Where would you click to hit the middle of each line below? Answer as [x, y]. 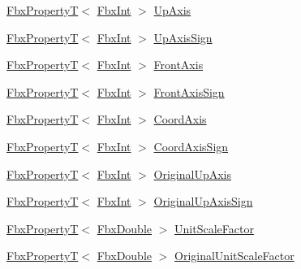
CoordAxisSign [191, 146]
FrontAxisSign [189, 91]
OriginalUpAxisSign [203, 201]
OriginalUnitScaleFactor [234, 256]
